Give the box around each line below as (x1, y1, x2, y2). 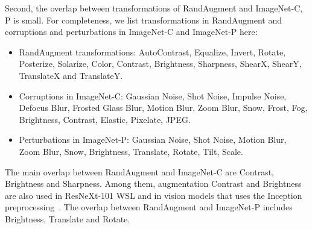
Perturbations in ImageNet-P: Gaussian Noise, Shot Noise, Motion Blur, (19, 133, 287, 146)
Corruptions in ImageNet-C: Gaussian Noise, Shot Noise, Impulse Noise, (19, 89, 287, 102)
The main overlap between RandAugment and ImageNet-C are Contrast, (5, 165, 275, 178)
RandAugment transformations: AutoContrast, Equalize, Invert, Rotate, (19, 45, 286, 58)
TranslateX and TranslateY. (19, 69, 123, 81)
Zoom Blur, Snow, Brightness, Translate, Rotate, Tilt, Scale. (19, 145, 243, 157)
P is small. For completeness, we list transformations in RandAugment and (5, 13, 282, 26)
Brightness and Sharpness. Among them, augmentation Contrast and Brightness (5, 177, 302, 190)
